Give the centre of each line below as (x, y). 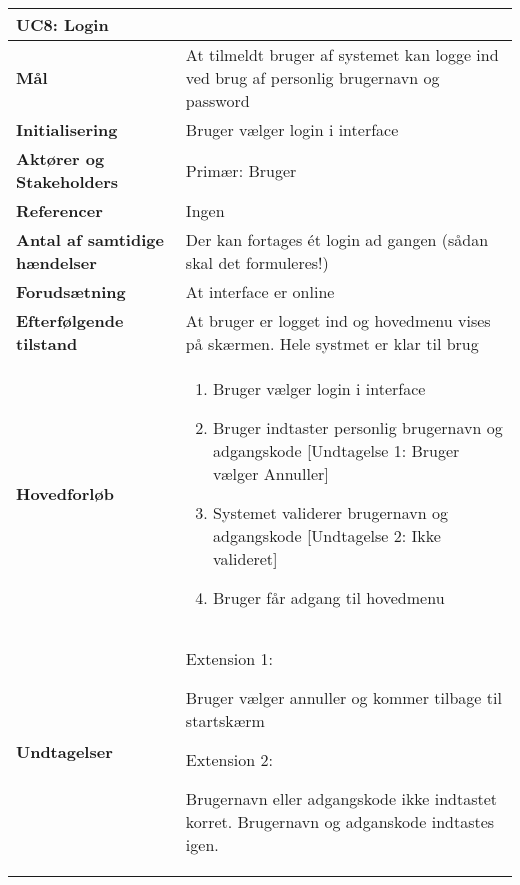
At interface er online (260, 291)
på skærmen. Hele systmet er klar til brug (332, 343)
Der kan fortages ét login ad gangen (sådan (337, 239)
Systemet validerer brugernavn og (330, 512)
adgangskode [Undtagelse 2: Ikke (327, 535)
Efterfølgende (70, 320)
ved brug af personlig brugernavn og (312, 77)
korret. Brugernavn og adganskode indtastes (340, 821)
